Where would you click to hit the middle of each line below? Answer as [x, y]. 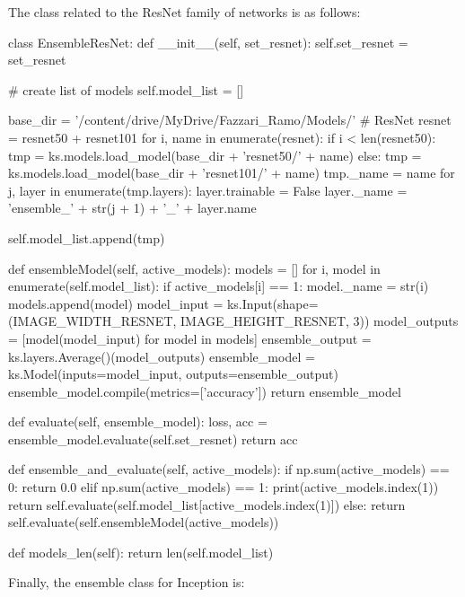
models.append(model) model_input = [116, 303]
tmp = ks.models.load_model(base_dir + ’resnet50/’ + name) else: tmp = [215, 155]
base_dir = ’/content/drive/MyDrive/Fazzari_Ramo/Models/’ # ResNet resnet [230, 120]
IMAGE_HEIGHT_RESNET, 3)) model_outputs [320, 321]
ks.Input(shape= [272, 303]
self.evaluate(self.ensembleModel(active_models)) [144, 522]
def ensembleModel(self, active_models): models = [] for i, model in [194, 268]
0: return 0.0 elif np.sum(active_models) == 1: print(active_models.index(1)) [224, 487]
